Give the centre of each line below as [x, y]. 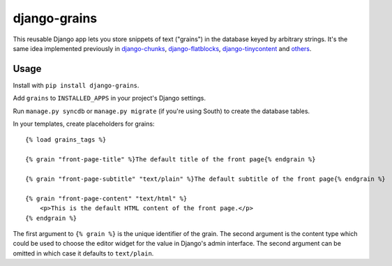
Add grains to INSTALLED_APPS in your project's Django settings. [109, 98]
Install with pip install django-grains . [76, 85]
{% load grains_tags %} [66, 140]
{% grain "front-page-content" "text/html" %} [106, 198]
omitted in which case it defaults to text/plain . [83, 253]
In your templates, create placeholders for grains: [84, 124]
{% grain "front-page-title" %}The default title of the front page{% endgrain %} [171, 160]
